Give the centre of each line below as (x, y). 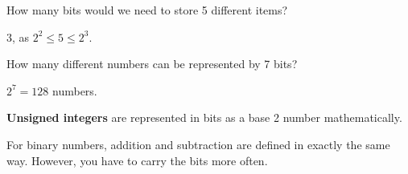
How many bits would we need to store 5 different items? (147, 10)
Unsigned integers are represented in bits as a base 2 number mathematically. (204, 117)
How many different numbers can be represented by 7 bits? (152, 64)
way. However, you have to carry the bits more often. (137, 160)
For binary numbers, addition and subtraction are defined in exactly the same (198, 144)
